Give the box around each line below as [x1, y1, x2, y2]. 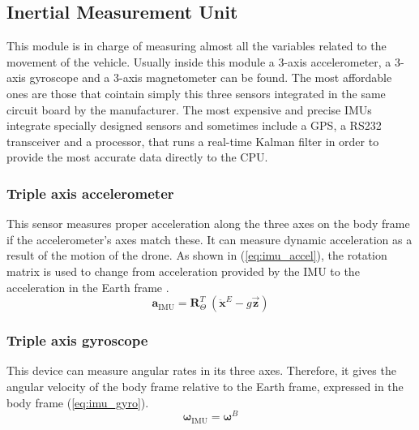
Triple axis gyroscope [6, 330, 148, 350]
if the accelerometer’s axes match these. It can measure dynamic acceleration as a [6, 230, 413, 247]
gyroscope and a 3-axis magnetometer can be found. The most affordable [29, 69, 392, 86]
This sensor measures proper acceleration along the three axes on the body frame [6, 215, 410, 232]
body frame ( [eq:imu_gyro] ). [6, 393, 149, 411]
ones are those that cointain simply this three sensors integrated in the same [6, 84, 386, 101]
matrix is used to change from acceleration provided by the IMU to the [6, 262, 360, 279]
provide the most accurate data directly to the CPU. [6, 148, 268, 166]
